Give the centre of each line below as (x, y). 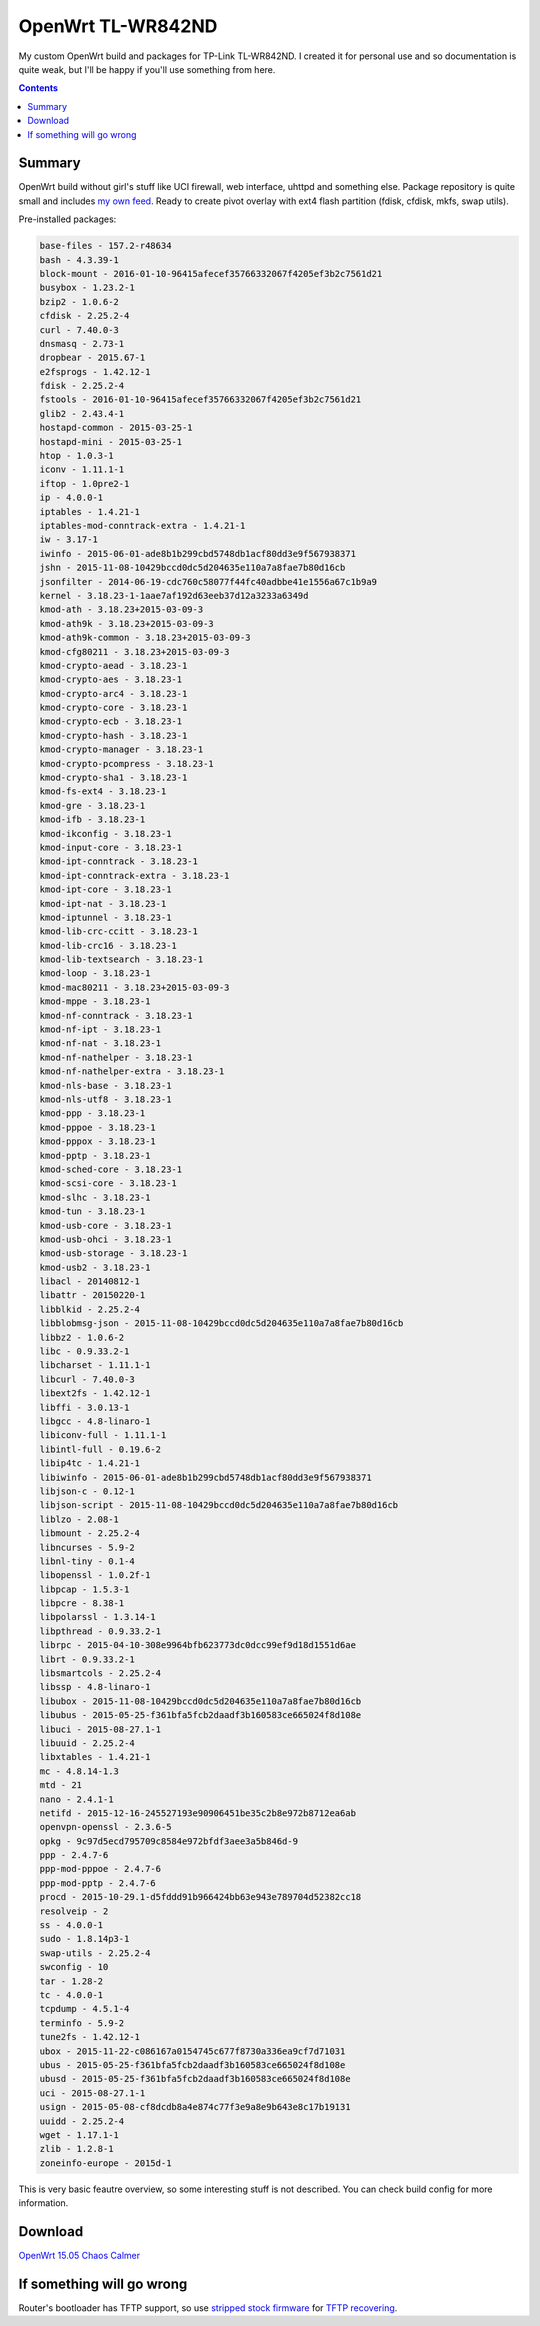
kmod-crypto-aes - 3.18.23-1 (111, 679)
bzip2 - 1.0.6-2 (79, 301)
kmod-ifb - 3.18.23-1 (92, 819)
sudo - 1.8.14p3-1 (84, 1939)
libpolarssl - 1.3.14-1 (98, 1617)
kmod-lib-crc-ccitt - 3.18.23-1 (119, 931)
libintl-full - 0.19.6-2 (100, 1449)
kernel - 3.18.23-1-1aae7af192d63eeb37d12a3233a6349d (174, 595)
